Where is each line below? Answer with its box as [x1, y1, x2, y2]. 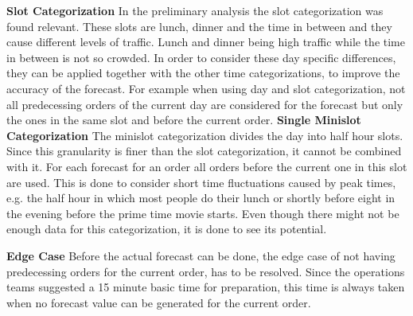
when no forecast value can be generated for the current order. [6, 294, 311, 310]
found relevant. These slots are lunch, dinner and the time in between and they [6, 18, 392, 34]
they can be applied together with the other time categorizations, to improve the [6, 64, 400, 81]
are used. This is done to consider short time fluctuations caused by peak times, [6, 174, 396, 190]
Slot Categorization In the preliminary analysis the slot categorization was [6, 2, 384, 18]
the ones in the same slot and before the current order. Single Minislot [6, 111, 361, 128]
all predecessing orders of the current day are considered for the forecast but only [6, 96, 403, 112]
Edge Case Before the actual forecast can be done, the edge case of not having [6, 247, 395, 263]
